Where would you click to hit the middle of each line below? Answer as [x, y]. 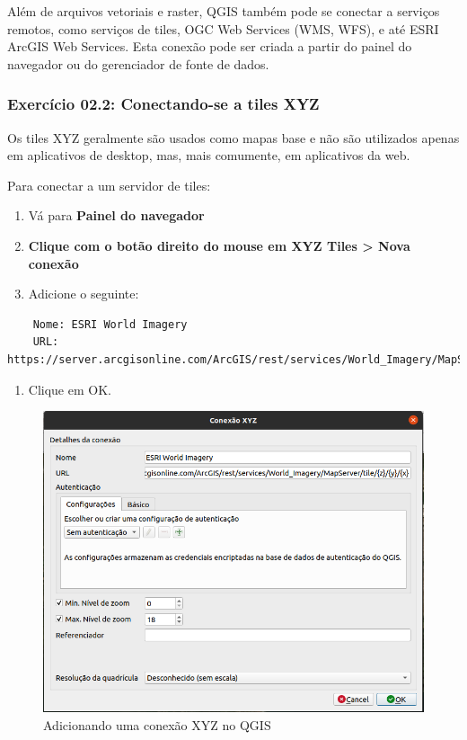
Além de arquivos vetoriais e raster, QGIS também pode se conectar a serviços [224, 11]
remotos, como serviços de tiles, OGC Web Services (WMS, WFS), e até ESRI [223, 28]
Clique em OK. [70, 389]
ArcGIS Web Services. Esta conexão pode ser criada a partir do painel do [210, 46]
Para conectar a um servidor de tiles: [109, 185]
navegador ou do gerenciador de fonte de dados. [138, 63]
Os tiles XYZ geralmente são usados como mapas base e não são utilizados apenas [233, 137]
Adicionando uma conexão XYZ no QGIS [157, 724]
